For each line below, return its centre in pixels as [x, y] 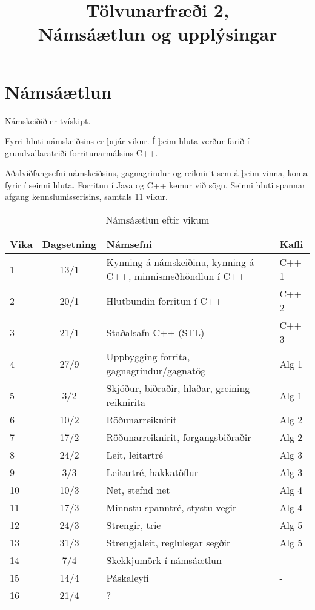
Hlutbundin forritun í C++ [164, 300]
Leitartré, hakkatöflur [152, 472]
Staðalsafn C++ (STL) [155, 332]
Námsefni [129, 244]
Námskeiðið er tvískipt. [48, 120]
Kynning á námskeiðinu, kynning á [180, 262]
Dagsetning [69, 244]
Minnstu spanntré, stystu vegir [171, 508]
